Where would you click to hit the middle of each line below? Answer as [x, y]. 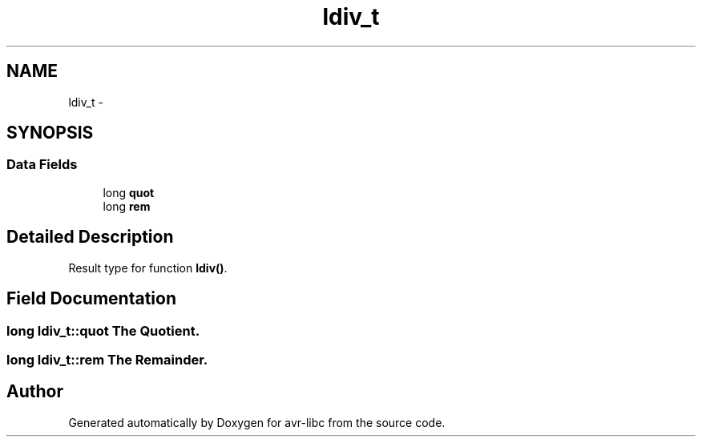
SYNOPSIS [50, 133]
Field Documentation [91, 299]
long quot [129, 192]
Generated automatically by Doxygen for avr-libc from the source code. [257, 422]
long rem [127, 206]
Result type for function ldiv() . [148, 268]
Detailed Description [90, 237]
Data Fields [42, 165]
